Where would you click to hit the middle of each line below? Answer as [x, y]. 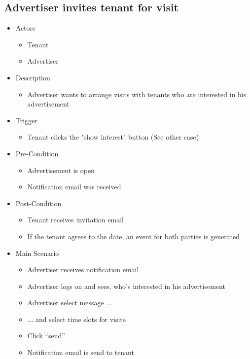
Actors [25, 28]
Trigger [26, 120]
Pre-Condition [37, 153]
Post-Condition [38, 203]
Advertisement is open [61, 170]
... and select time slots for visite [77, 319]
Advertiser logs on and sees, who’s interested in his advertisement [126, 286]
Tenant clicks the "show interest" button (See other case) [113, 137]
